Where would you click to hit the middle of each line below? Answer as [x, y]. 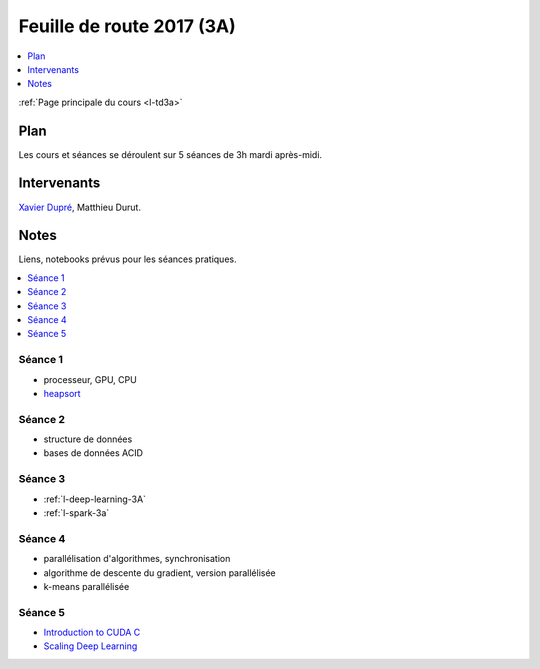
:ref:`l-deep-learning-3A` [95, 499]
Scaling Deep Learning [90, 646]
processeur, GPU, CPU [90, 379]
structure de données [88, 439]
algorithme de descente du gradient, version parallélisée [160, 572]
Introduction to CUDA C [92, 632]
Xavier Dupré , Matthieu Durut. [80, 207]
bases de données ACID [93, 453]
